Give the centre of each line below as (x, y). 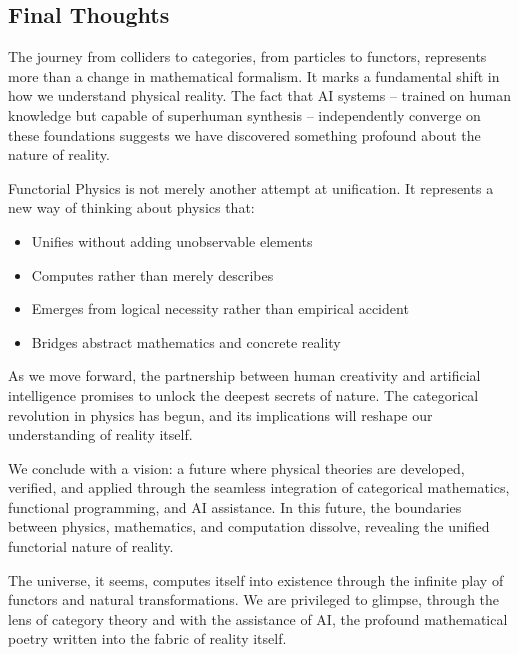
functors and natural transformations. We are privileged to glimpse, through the (254, 599)
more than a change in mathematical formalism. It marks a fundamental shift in (254, 75)
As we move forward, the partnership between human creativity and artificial (244, 375)
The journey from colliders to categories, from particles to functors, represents (247, 56)
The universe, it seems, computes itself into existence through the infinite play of (256, 579)
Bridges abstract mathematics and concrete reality (186, 341)
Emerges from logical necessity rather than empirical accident (220, 308)
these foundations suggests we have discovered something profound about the (244, 134)
